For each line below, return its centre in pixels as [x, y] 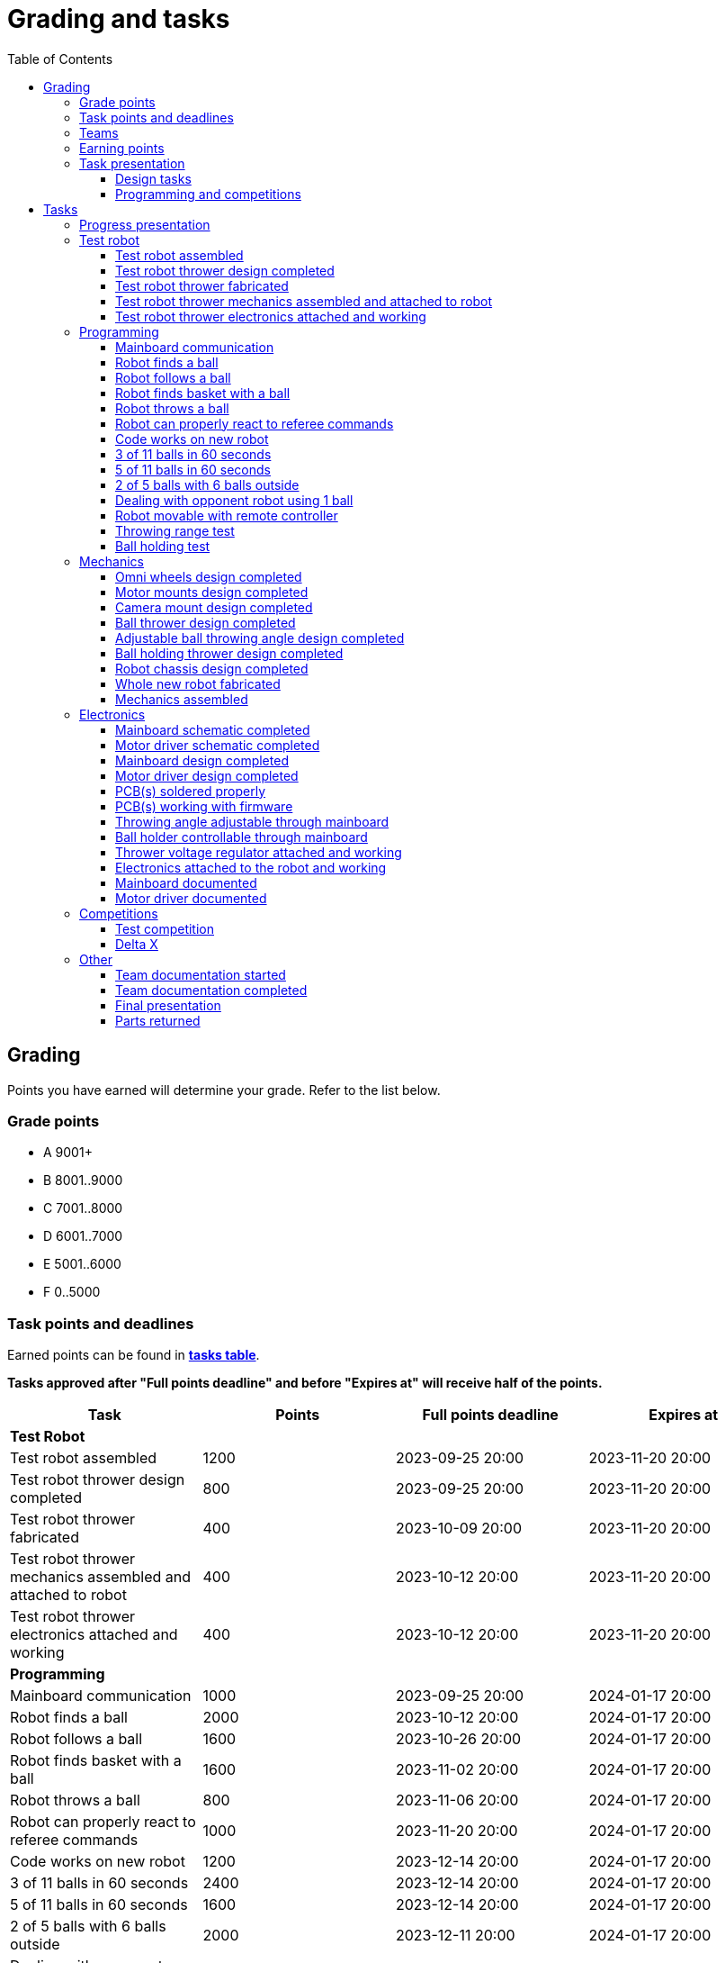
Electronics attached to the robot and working [251, 867]
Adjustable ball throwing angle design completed [260, 638]
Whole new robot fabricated [198, 683]
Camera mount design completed [214, 607]
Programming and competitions [208, 194]
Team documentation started [201, 974]
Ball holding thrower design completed [229, 653]
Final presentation [168, 1005]
